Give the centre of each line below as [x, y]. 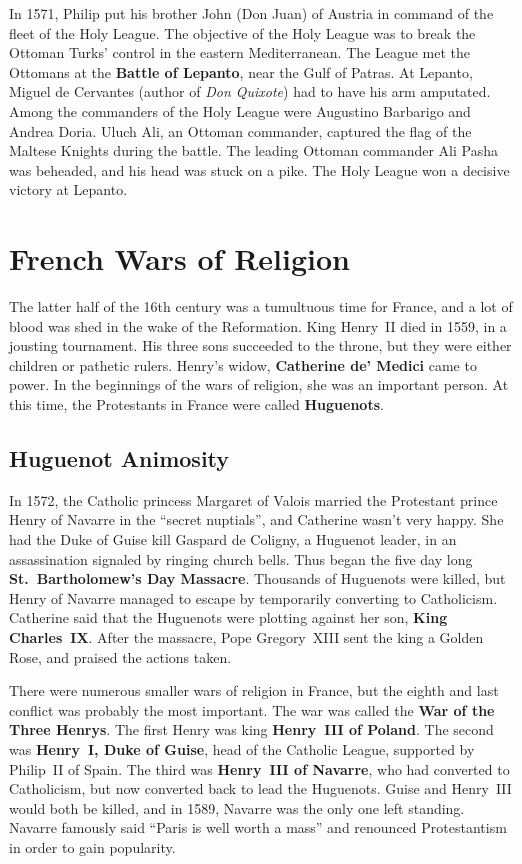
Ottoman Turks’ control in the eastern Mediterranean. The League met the [239, 52]
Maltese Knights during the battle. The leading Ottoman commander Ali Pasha [253, 150]
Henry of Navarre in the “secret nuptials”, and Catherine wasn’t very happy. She [256, 519]
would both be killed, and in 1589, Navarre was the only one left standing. [237, 807]
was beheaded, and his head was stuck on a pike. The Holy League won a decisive [259, 169]
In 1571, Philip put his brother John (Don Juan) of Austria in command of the [251, 13]
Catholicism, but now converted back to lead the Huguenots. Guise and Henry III [260, 788]
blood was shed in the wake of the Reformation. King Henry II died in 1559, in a [258, 325]
